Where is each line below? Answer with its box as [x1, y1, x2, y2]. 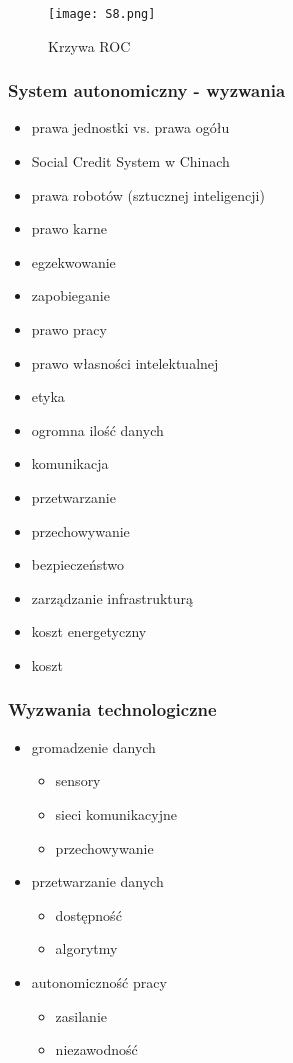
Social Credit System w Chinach [31, 151, 230, 172]
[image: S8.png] [48, 7, 156, 21]
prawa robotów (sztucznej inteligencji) [31, 184, 265, 205]
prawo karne [31, 218, 107, 239]
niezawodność [55, 1039, 138, 1060]
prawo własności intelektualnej [31, 352, 219, 373]
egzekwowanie [31, 251, 116, 272]
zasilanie [55, 1005, 108, 1026]
